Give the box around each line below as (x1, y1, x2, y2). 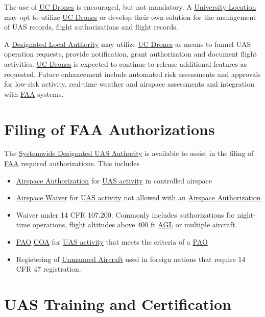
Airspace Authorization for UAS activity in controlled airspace (16, 175, 212, 186)
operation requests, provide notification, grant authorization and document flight (4, 48, 257, 59)
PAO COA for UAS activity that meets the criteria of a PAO (16, 236, 208, 247)
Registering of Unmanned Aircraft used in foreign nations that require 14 (16, 253, 246, 264)
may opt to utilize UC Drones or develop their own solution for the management (4, 11, 256, 22)
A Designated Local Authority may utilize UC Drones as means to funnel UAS (4, 38, 251, 49)
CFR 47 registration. (16, 263, 81, 274)
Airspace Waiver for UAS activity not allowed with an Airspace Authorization (16, 192, 261, 203)
